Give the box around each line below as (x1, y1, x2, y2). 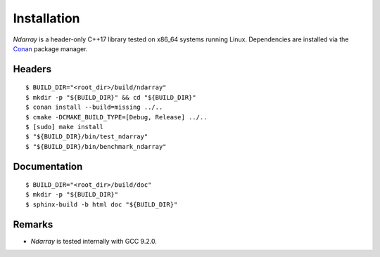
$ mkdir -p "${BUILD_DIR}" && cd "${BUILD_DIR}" (25, 93, 196, 101)
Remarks (13, 218, 53, 230)
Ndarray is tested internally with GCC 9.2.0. (30, 237, 158, 245)
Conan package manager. (13, 44, 88, 53)
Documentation (13, 160, 83, 172)
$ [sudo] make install (25, 123, 104, 131)
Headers (13, 63, 52, 75)
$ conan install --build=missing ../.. (25, 103, 163, 112)
